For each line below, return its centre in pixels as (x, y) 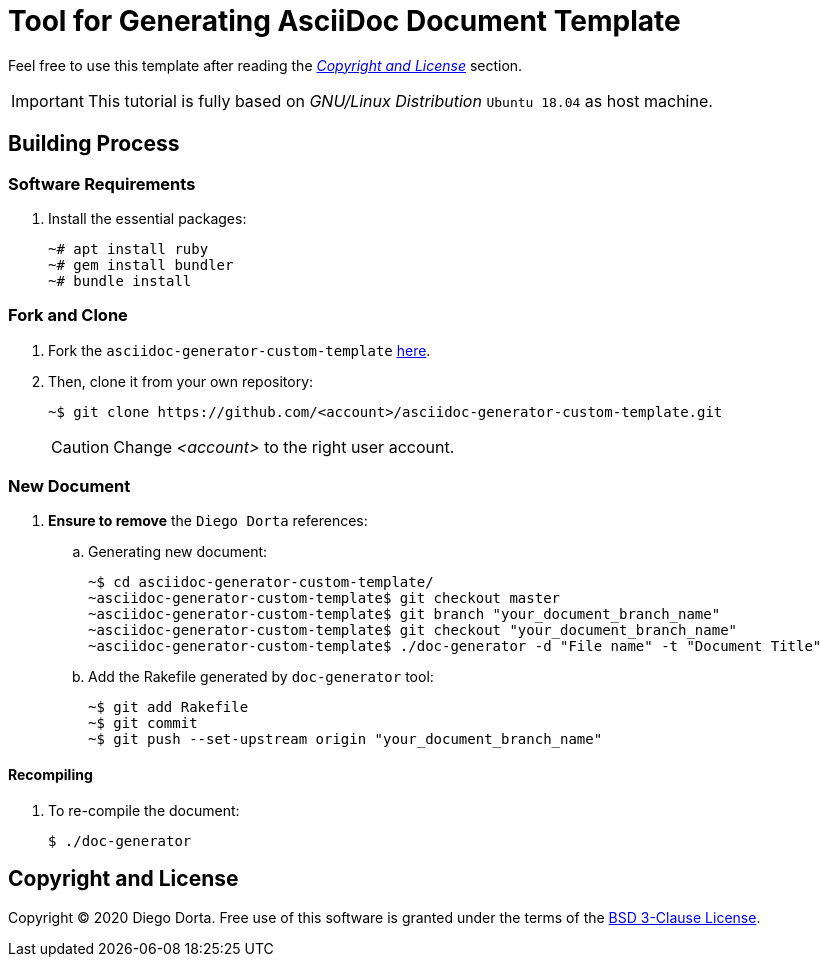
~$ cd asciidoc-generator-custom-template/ (261, 582)
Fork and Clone (68, 315)
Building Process (94, 144)
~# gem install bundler (141, 264)
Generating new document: (178, 552)
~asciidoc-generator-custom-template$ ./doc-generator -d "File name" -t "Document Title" (455, 646)
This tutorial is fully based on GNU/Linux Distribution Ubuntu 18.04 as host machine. (400, 100)
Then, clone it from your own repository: (181, 381)
